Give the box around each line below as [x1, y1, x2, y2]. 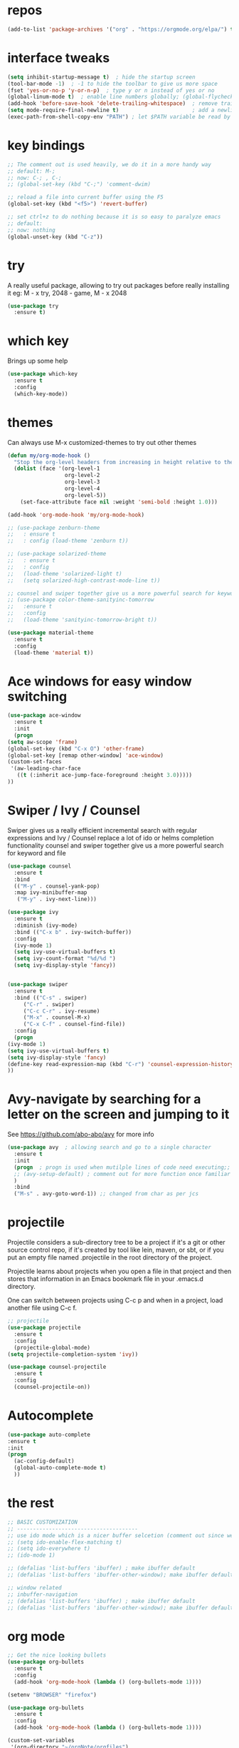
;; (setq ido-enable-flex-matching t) [7, 1538, 122, 1546]
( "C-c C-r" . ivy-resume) [23, 1008, 100, 1015]
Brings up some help [7, 356, 68, 366]
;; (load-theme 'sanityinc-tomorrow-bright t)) [7, 616, 158, 623]
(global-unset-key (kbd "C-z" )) [7, 233, 103, 241]
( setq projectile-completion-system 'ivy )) [7, 1350, 139, 1358]
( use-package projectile [7, 1324, 81, 1331]
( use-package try [7, 302, 59, 309]
